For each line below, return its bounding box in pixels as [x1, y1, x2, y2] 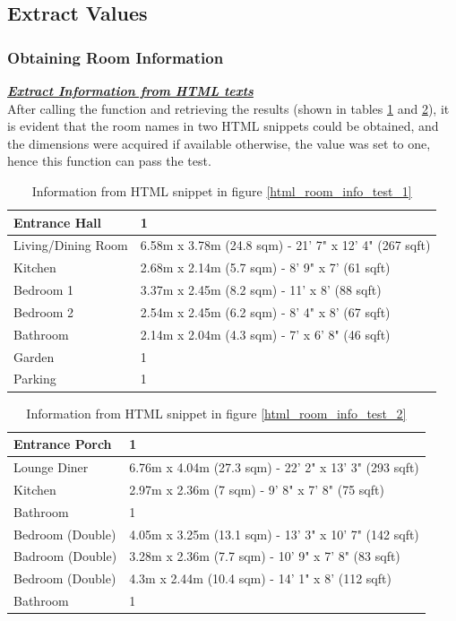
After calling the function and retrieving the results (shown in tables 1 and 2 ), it [7, 99, 450, 117]
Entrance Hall [13, 212, 101, 231]
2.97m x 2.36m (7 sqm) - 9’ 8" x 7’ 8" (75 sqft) [129, 479, 384, 498]
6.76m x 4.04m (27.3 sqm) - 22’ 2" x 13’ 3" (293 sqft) [129, 458, 419, 476]
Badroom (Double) [13, 547, 117, 565]
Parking [13, 369, 56, 388]
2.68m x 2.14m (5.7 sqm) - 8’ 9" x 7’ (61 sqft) [140, 258, 391, 277]
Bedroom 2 [13, 302, 74, 321]
